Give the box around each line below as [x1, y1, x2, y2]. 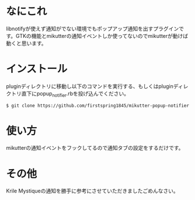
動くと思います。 [6, 40, 47, 47]
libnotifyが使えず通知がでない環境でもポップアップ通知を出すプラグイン [6, 25, 179, 32]
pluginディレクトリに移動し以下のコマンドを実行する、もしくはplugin [6, 82, 173, 90]
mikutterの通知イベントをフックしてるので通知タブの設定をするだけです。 [6, 145, 184, 152]
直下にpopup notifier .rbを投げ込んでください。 [21, 90, 130, 99]
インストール [6, 62, 68, 76]
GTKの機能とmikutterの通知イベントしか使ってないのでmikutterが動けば [15, 32, 189, 39]
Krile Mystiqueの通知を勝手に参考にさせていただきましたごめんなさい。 [6, 187, 179, 195]
